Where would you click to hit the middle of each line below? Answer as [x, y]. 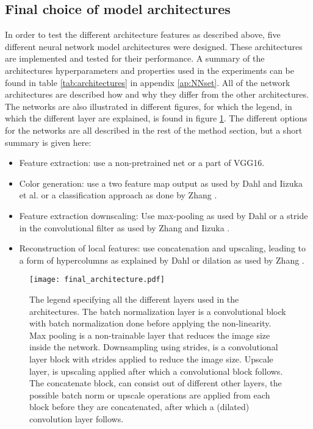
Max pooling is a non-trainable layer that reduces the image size [150, 335]
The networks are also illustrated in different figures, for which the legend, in [149, 106]
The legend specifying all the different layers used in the [134, 299]
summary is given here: [48, 142]
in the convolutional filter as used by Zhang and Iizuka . [124, 227]
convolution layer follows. [77, 418]
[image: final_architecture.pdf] [97, 280]
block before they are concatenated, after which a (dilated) [139, 407]
